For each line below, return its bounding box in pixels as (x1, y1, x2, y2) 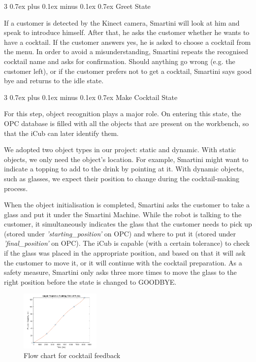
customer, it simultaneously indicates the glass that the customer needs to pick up (4, 219, 252, 229)
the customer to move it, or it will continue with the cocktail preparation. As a (4, 257, 242, 267)
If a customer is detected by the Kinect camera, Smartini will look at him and (4, 17, 240, 28)
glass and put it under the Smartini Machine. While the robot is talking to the (4, 209, 242, 219)
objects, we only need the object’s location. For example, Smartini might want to (4, 154, 249, 164)
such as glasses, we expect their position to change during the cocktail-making (4, 173, 240, 183)
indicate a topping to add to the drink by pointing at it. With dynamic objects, (4, 164, 244, 174)
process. (4, 183, 28, 193)
